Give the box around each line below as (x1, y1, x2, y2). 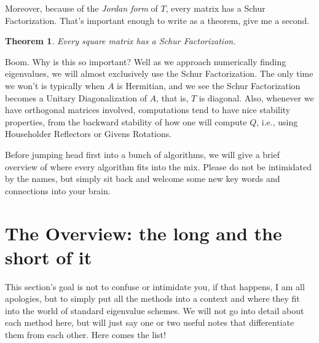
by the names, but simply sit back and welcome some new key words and (5, 172, 280, 185)
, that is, (156, 91, 189, 104)
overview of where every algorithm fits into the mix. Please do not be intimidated (5, 160, 312, 173)
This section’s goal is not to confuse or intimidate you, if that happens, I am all (5, 280, 305, 293)
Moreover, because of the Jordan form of (5, 2, 158, 14)
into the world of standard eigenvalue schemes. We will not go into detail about (5, 304, 304, 317)
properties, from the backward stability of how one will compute (5, 115, 247, 128)
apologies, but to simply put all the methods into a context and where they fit (5, 292, 300, 305)
